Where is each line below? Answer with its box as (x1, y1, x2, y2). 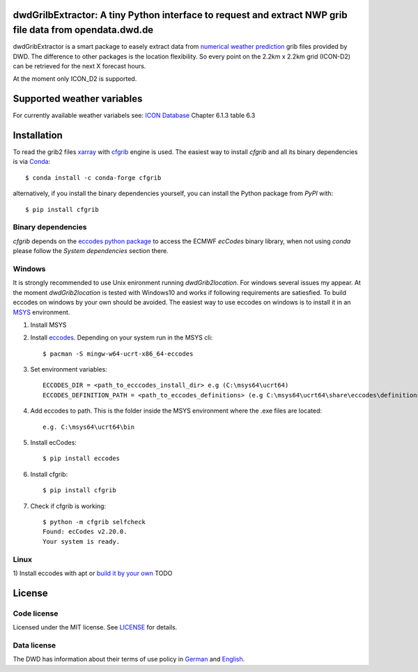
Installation (13, 130, 63, 141)
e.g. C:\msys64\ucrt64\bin (42, 422, 135, 431)
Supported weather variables (13, 93, 143, 105)
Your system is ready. (42, 537, 121, 545)
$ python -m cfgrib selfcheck (42, 518, 146, 526)
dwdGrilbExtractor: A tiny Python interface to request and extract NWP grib (13, 9, 348, 21)
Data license (13, 640, 56, 650)
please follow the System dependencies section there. (13, 247, 169, 255)
